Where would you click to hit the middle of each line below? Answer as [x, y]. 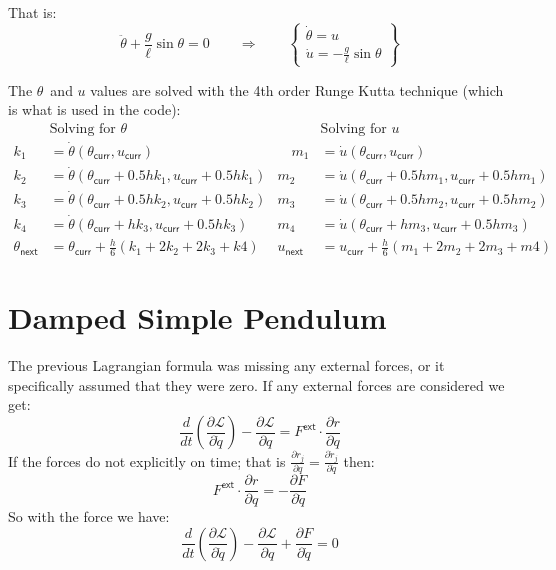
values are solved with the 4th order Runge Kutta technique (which [297, 89]
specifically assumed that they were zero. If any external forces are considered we [256, 384]
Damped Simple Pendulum [197, 317]
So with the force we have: [89, 516]
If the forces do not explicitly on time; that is [147, 460]
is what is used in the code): [94, 109]
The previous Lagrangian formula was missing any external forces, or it [226, 365]
